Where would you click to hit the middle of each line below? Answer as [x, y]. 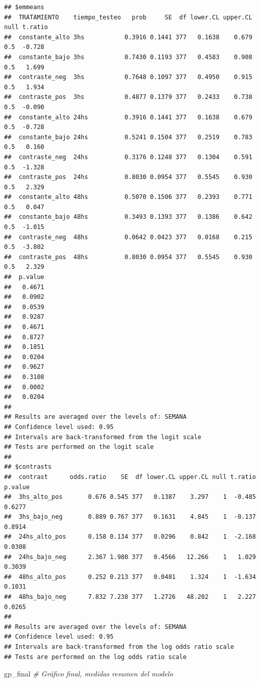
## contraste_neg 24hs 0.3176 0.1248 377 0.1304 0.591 [128, 157]
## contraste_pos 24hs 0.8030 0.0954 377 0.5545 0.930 [128, 177]
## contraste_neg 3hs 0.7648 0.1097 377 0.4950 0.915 [128, 77]
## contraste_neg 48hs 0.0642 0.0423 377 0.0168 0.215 [128, 237]
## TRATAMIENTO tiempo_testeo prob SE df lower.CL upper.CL [128, 17]
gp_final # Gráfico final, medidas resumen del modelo [89, 674]
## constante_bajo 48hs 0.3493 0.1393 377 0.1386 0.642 [128, 217]
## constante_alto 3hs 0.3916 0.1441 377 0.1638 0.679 [128, 37]
